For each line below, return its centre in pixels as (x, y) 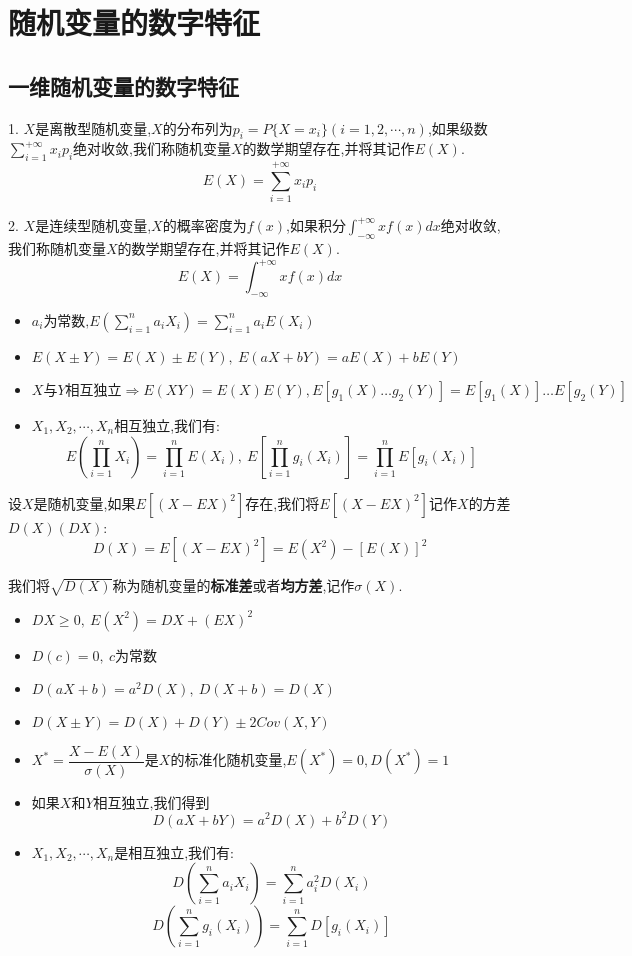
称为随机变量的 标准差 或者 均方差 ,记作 (233, 585)
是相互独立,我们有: (174, 851)
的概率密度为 (204, 225)
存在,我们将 (282, 502)
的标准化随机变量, (228, 759)
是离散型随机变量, (93, 127)
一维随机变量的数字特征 (123, 85)
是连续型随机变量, (93, 225)
